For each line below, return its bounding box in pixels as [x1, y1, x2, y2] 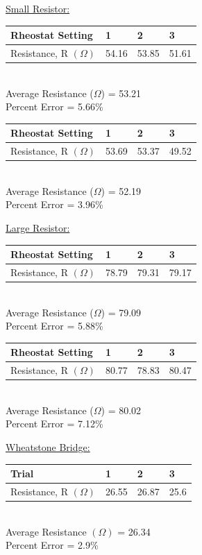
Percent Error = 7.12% [6, 416, 103, 431]
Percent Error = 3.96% [6, 197, 103, 212]
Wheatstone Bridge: [6, 440, 90, 454]
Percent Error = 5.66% [6, 99, 103, 114]
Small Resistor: [6, 1, 70, 15]
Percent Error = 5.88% [6, 318, 103, 333]
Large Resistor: [6, 221, 70, 235]
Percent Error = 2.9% [6, 538, 99, 552]
